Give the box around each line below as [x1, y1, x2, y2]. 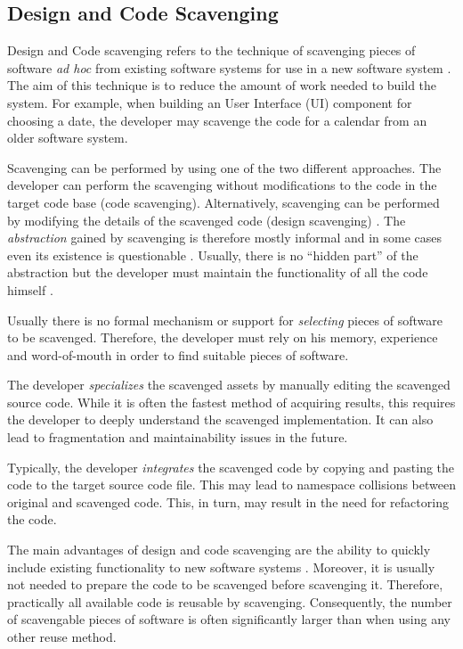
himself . [7, 280, 53, 299]
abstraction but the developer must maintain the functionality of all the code [7, 263, 428, 282]
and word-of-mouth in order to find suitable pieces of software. [7, 345, 349, 364]
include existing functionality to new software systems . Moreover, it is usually [7, 557, 435, 576]
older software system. [7, 128, 128, 147]
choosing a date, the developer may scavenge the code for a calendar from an [7, 111, 427, 129]
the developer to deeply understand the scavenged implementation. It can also [7, 410, 434, 429]
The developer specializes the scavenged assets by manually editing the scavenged [7, 375, 451, 394]
